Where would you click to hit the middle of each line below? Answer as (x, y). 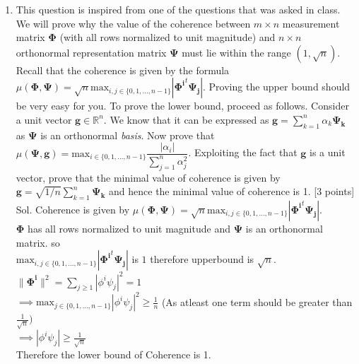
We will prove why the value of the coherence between (133, 23)
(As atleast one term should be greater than (257, 301)
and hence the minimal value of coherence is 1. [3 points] (232, 191)
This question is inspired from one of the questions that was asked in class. (178, 9)
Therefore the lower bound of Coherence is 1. (113, 354)
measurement (311, 23)
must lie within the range (236, 52)
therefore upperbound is (202, 259)
